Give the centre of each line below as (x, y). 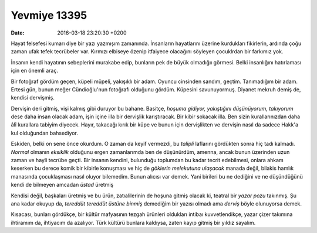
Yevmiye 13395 (49, 15)
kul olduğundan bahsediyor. (45, 133)
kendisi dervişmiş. (33, 98)
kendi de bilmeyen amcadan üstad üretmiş (62, 185)
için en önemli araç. (35, 71)
